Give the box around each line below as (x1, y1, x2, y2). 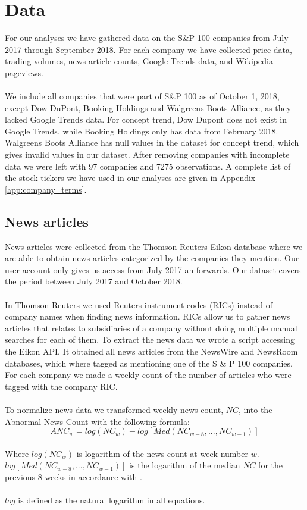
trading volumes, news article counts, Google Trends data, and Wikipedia (5, 55, 273, 67)
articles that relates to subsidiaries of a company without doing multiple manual (5, 321, 297, 334)
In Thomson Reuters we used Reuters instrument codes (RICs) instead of (5, 298, 273, 311)
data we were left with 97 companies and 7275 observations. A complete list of (5, 159, 291, 172)
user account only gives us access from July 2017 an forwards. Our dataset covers (5, 263, 301, 276)
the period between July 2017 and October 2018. (5, 275, 183, 287)
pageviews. (5, 66, 44, 79)
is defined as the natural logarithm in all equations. (18, 494, 205, 506)
